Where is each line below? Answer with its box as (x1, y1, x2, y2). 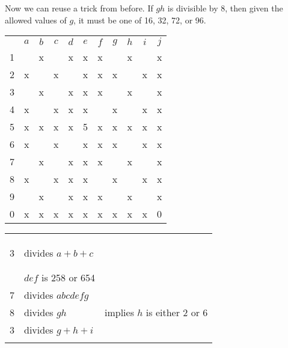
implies (105, 305, 134, 320)
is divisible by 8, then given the (167, 2, 283, 14)
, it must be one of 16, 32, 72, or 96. (73, 13, 206, 26)
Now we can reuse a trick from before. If (5, 2, 153, 14)
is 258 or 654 (41, 270, 95, 285)
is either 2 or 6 (146, 305, 208, 320)
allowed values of (5, 13, 67, 26)
